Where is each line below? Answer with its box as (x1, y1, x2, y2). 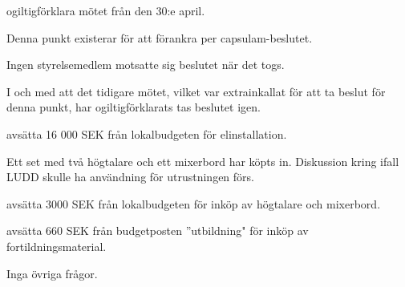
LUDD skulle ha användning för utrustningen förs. (6, 168, 254, 185)
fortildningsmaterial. (6, 237, 107, 254)
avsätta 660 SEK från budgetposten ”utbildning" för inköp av (6, 222, 309, 239)
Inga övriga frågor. (6, 265, 98, 281)
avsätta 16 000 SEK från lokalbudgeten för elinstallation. (6, 125, 287, 142)
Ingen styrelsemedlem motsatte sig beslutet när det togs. (6, 56, 285, 73)
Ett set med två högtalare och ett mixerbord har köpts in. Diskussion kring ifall (6, 152, 399, 169)
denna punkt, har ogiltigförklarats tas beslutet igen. (6, 99, 261, 115)
